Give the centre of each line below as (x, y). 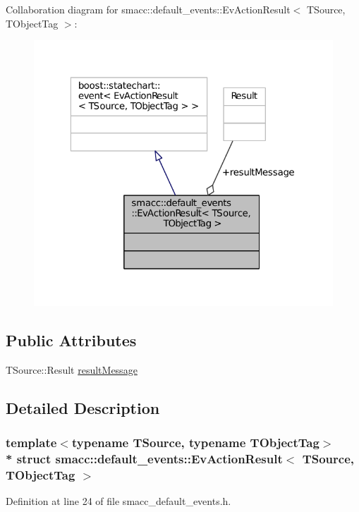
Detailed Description (83, 407)
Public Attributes (71, 340)
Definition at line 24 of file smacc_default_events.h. (118, 501)
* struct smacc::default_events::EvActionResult (144, 458)
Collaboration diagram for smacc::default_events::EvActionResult (148, 9)
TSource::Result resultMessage (72, 369)
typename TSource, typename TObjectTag (195, 443)
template (31, 443)
